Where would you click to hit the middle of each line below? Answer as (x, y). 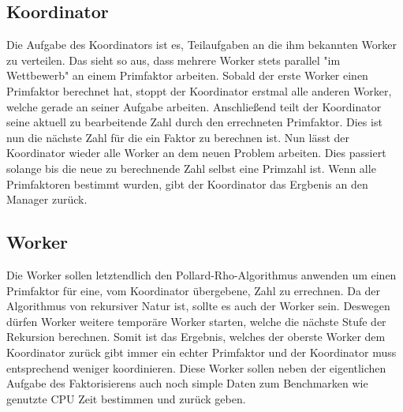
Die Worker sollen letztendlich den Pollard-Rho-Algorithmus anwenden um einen (201, 274)
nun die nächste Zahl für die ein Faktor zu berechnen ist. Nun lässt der (178, 137)
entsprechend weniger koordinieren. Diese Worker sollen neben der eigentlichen (196, 367)
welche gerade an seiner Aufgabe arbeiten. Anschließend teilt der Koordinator (194, 106)
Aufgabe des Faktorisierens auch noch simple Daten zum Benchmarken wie (187, 383)
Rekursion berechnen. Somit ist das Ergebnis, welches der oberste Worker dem (196, 337)
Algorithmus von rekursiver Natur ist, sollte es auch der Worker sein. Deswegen (198, 306)
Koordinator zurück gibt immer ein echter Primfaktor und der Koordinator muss (201, 352)
